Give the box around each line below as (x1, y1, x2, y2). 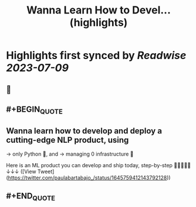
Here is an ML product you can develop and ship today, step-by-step (6, 161, 173, 168)
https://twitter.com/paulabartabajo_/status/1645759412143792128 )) (8, 174, 171, 181)
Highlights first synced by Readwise (6, 49, 187, 62)
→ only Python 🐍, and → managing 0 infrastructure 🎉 (6, 150, 134, 157)
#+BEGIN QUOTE (6, 104, 63, 116)
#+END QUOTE (6, 191, 56, 202)
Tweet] (37, 168, 55, 175)
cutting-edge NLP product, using (6, 135, 129, 145)
